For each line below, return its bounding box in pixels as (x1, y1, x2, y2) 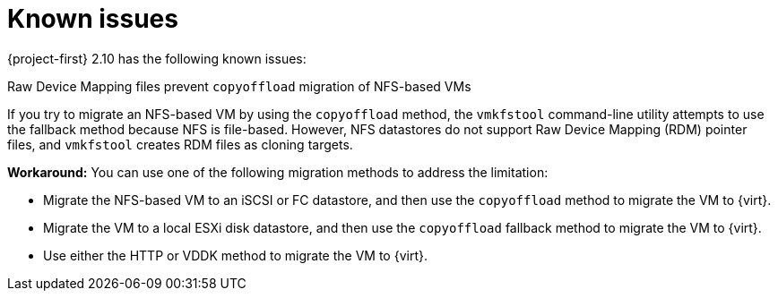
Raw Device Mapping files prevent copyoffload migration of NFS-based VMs (7, 78, 471, 94)
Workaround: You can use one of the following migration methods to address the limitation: (7, 164, 549, 180)
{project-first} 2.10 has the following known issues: (7, 50, 307, 66)
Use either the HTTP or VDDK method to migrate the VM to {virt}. (43, 247, 428, 263)
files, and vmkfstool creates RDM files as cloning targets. (7, 136, 353, 152)
